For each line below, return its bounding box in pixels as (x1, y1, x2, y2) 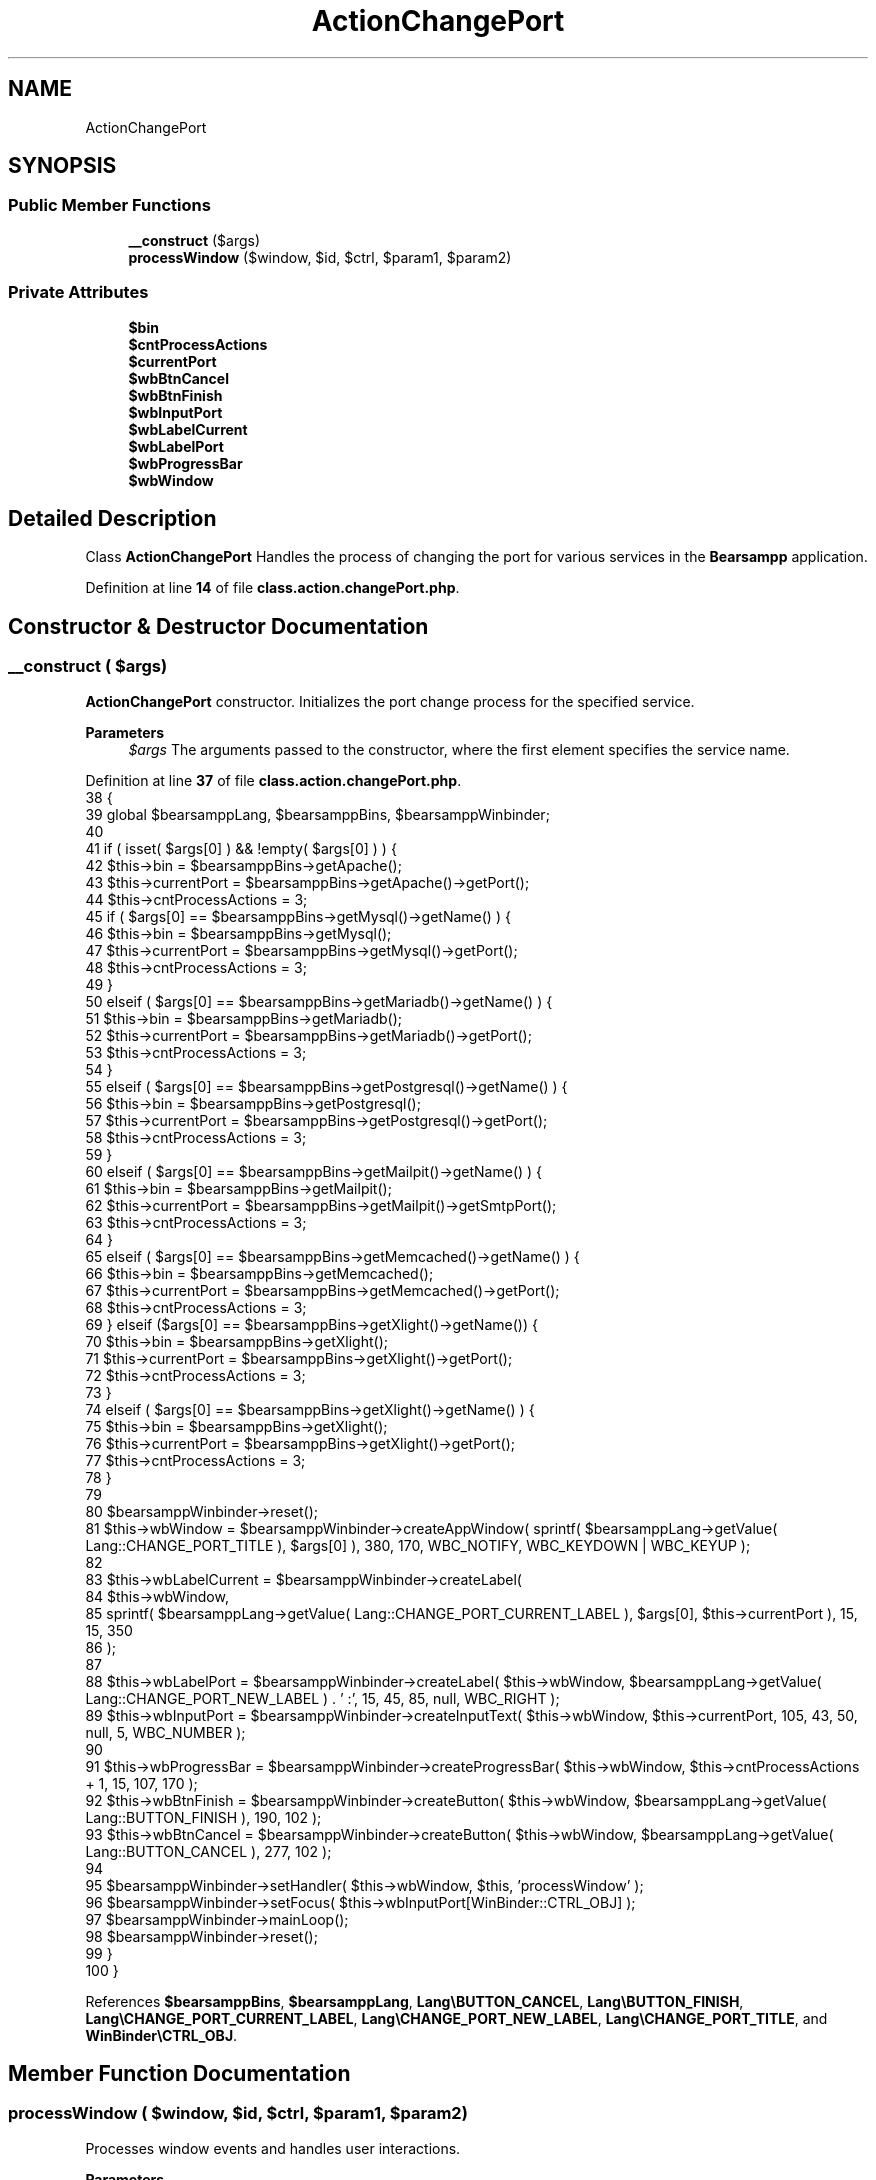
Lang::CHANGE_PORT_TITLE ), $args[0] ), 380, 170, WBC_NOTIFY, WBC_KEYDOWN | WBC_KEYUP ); (85, 1536, 751, 1554)
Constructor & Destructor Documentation (8, 613, 429, 639)
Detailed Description (8, 505, 217, 531)
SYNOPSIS (8, 153, 117, 179)
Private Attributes (8, 282, 149, 303)
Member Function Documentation (8, 2061, 351, 2087)
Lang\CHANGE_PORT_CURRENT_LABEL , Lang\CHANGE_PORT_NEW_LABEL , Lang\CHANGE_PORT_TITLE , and (85, 2009, 828, 2027)
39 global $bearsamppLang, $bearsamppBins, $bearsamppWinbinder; (85, 805, 550, 823)
